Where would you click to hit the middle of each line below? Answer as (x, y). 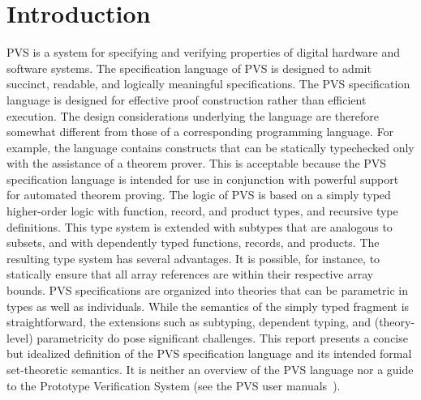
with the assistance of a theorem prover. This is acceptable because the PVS (197, 163)
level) (20, 337)
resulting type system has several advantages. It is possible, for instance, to (193, 258)
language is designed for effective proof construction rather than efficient (187, 99)
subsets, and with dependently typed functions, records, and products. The (193, 243)
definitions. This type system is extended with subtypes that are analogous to (200, 226)
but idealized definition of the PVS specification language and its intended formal (209, 353)
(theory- (395, 322)
